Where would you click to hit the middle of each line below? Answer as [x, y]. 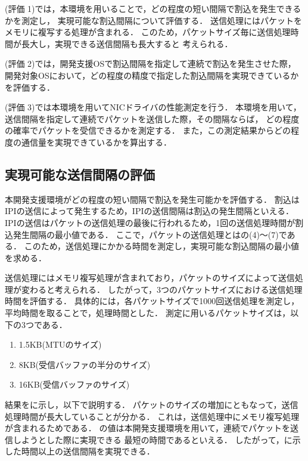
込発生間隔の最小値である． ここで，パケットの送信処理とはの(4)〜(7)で [146, 234]
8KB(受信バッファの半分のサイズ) [85, 364]
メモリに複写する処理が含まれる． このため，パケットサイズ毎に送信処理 [148, 32]
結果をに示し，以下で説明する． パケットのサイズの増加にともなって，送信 [152, 405]
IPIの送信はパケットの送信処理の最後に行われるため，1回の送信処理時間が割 [154, 222]
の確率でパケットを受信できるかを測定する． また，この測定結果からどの [148, 130]
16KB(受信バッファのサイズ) [74, 384]
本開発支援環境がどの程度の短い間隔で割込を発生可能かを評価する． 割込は [152, 199]
